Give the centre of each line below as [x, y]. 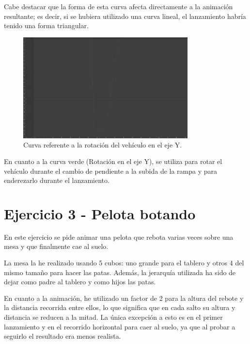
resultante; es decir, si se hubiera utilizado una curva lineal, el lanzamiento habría [125, 16]
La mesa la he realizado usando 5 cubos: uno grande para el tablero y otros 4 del [124, 263]
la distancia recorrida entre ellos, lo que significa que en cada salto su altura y [120, 307]
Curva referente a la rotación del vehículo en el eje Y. [103, 145]
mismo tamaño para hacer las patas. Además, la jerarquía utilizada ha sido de [120, 272]
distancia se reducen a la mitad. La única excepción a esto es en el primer [113, 317]
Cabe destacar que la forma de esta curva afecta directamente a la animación [118, 6]
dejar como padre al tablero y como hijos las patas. [80, 282]
